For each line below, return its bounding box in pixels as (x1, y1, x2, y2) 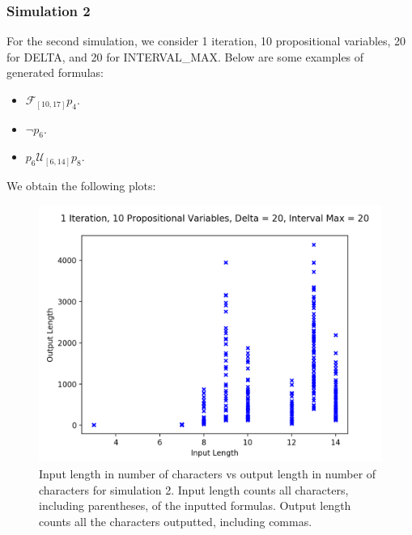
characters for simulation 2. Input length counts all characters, (39, 481, 349, 498)
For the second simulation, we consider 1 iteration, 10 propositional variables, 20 (6, 32, 406, 49)
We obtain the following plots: (6, 176, 156, 193)
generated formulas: (6, 64, 104, 81)
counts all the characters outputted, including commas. (39, 512, 312, 529)
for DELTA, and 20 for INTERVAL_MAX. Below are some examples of (6, 48, 364, 65)
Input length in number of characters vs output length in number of (39, 465, 376, 482)
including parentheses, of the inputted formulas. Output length (39, 497, 351, 514)
